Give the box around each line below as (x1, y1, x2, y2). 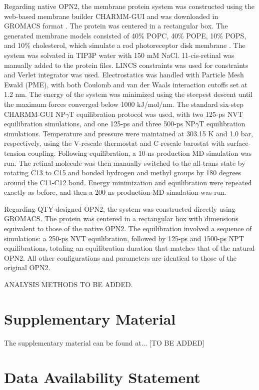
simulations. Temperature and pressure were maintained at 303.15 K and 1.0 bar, (4, 128, 253, 138)
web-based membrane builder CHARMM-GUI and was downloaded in (4, 10, 218, 21)
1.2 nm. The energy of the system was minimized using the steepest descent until (4, 89, 253, 99)
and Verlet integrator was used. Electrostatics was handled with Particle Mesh (4, 69, 244, 80)
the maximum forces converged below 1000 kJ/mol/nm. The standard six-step (4, 98, 243, 109)
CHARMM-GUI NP (4, 108, 65, 119)
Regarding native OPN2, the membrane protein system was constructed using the (4, 1, 255, 11)
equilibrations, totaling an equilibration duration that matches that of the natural (4, 243, 255, 253)
